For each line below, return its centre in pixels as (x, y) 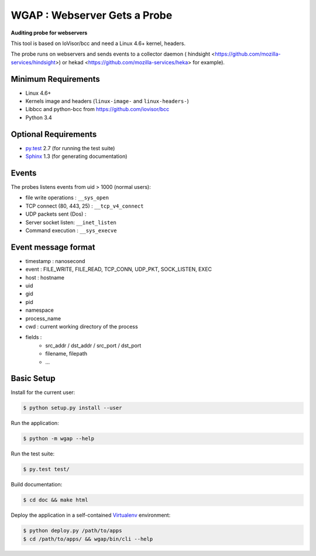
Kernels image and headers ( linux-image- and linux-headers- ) (107, 101)
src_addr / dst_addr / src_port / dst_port (93, 346)
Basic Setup (33, 379)
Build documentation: (37, 485)
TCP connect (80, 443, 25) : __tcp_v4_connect (85, 206)
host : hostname (45, 277)
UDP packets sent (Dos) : (56, 214)
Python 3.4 (39, 118)
